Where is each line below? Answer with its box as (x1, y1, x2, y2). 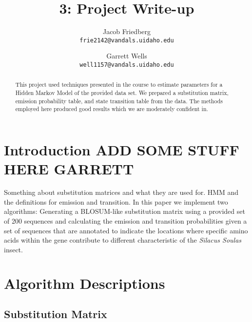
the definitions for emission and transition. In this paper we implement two (4, 196, 228, 207)
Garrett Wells (106, 51, 147, 61)
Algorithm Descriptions (4, 273, 165, 293)
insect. (4, 244, 23, 254)
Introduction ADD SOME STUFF (4, 140, 239, 160)
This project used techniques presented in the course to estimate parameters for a (15, 80, 223, 89)
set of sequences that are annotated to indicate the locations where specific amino (4, 225, 248, 235)
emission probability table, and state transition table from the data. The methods (15, 96, 223, 105)
